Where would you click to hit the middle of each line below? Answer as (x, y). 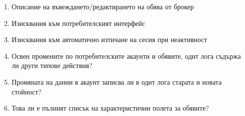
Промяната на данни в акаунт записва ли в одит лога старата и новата (117, 81)
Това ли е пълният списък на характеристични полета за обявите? (110, 108)
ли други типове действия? (52, 65)
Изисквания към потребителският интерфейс (78, 23)
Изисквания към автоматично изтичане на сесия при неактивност (109, 39)
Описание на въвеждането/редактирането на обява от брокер (103, 6)
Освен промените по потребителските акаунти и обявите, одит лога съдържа (126, 56)
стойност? (27, 91)
